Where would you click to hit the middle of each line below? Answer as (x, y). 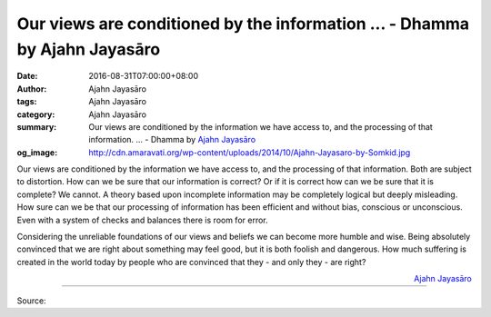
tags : (27, 102)
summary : (37, 126)
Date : (27, 76)
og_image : (37, 152)
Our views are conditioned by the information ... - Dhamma (243, 24)
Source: (31, 301)
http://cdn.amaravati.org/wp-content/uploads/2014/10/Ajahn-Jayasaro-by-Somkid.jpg (250, 152)
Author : (32, 89)
